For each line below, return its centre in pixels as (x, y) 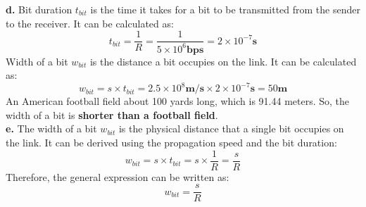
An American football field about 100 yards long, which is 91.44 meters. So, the (178, 101)
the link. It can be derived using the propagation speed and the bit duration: (171, 143)
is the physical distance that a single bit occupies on (231, 128)
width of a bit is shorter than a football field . (112, 114)
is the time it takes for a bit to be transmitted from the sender (225, 9)
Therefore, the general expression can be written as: (118, 176)
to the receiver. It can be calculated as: (90, 23)
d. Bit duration (39, 9)
